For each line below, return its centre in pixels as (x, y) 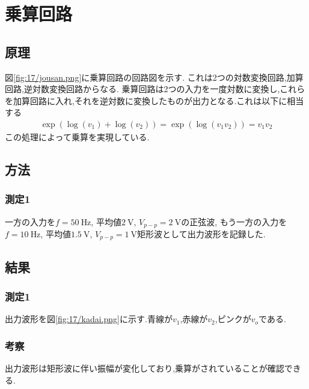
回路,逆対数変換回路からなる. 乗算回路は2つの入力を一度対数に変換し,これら (155, 89)
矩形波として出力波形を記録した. (201, 234)
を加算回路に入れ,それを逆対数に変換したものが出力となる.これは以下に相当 (154, 100)
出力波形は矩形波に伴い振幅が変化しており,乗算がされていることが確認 (145, 368)
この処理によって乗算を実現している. (77, 136)
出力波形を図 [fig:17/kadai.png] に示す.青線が (89, 319)
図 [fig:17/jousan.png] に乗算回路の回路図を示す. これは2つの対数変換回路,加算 (154, 77)
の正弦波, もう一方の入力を (234, 221)
